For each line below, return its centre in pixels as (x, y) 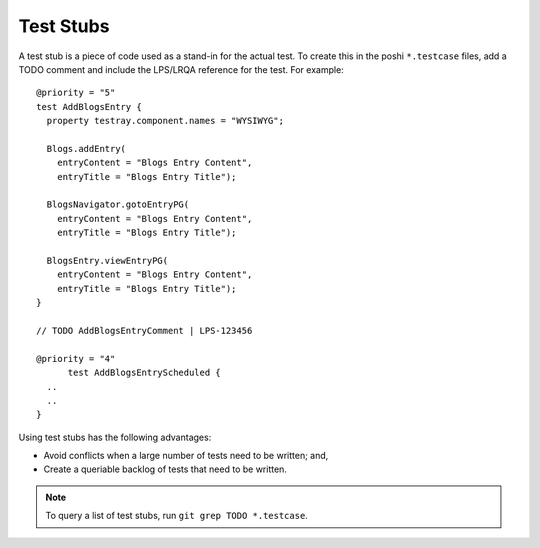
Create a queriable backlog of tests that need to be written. (165, 469)
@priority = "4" (76, 358)
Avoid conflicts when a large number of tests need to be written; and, (186, 456)
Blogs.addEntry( (86, 148)
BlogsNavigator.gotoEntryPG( (118, 204)
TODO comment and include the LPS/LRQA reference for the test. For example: (181, 69)
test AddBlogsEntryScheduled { (144, 373)
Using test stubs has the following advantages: (115, 437)
